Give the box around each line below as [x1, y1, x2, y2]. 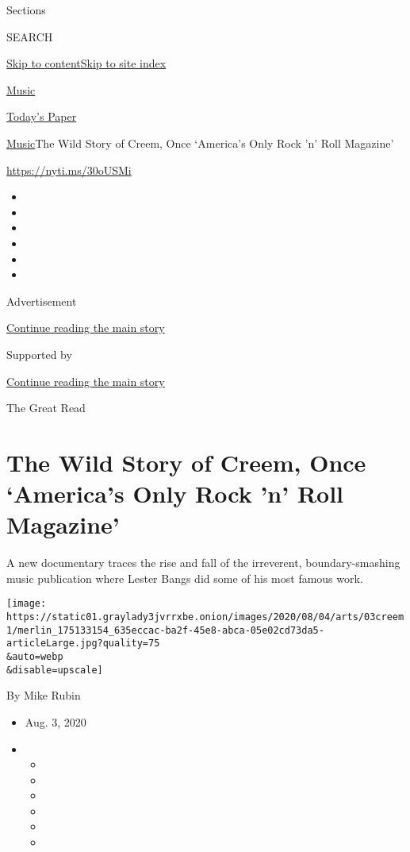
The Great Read [6, 399, 86, 416]
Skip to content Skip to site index [6, 55, 167, 71]
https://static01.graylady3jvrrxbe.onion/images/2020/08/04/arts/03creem [6, 611, 404, 623]
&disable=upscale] [6, 664, 103, 676]
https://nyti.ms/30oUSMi [6, 161, 132, 178]
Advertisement [6, 292, 77, 309]
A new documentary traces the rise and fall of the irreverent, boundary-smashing [6, 554, 400, 571]
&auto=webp [6, 651, 63, 662]
